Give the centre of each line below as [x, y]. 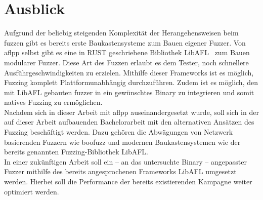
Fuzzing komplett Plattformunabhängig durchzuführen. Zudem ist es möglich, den [131, 82]
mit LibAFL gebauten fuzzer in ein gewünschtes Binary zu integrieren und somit [129, 92]
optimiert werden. [32, 191]
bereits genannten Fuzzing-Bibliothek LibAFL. [76, 152]
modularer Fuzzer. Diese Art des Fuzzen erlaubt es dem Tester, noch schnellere [126, 62]
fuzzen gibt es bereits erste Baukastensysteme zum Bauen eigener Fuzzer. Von [125, 42]
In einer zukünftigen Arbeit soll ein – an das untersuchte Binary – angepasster [125, 161]
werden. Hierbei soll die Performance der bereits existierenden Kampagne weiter [128, 182]
